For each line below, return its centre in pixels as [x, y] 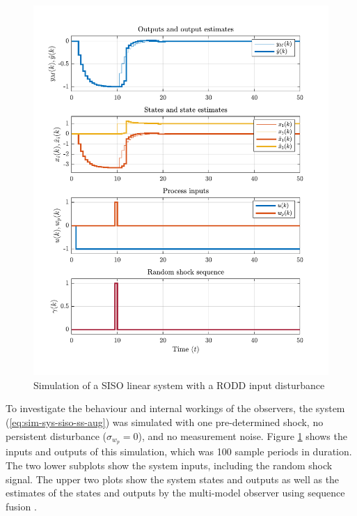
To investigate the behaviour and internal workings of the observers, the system [175, 408]
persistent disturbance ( [56, 435]
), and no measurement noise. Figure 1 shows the [243, 435]
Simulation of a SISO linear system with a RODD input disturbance [179, 385]
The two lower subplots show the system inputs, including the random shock [169, 465]
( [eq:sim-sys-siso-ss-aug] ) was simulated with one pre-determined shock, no [165, 422]
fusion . [21, 506]
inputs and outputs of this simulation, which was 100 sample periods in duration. [179, 451]
